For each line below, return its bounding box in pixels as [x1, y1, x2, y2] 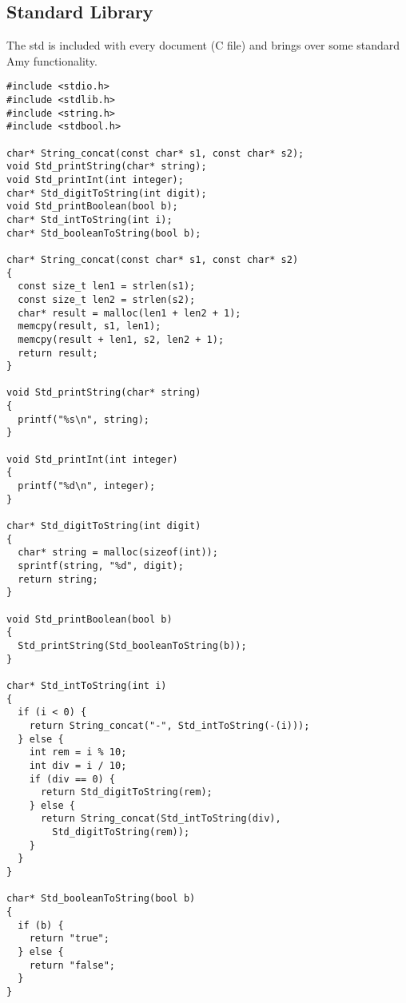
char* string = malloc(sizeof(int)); [18, 547, 218, 559]
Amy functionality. [6, 52, 98, 69]
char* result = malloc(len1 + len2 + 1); [18, 307, 241, 319]
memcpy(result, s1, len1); [18, 320, 161, 332]
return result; [18, 347, 98, 359]
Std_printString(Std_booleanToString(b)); [18, 639, 247, 651]
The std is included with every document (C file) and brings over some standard [6, 37, 400, 54]
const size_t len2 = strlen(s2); [18, 293, 196, 305]
